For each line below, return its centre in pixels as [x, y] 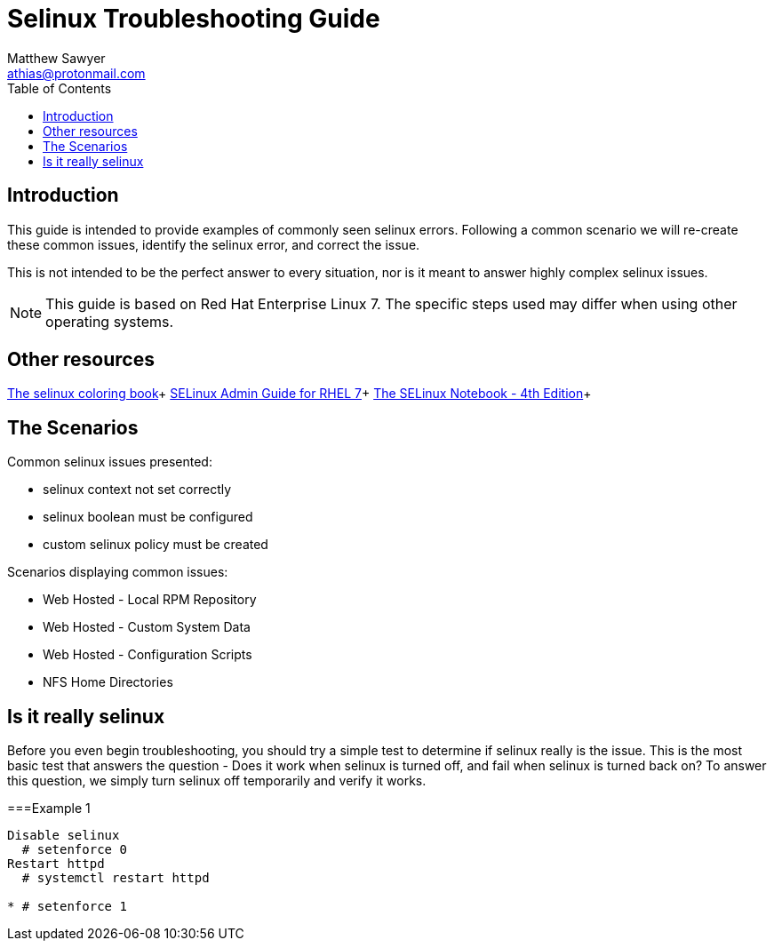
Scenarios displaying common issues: [118, 572]
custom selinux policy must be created [156, 545]
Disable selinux [64, 836]
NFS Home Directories [108, 682]
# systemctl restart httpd [116, 878]
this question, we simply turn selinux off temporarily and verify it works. [217, 781]
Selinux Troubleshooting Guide [194, 19]
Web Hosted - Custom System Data [147, 627]
